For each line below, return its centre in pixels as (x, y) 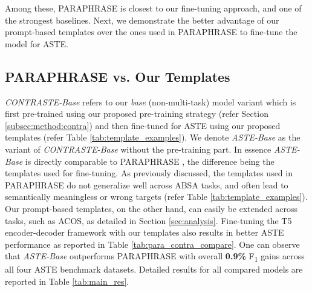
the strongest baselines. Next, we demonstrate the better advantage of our (142, 20)
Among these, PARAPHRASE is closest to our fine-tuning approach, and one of (153, 8)
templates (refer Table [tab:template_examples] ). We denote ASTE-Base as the (153, 137)
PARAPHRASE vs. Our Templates (118, 76)
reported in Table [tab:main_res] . (67, 281)
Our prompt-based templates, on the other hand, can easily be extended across (151, 208)
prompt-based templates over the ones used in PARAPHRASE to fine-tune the (151, 32)
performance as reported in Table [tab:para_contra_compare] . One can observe (152, 244)
